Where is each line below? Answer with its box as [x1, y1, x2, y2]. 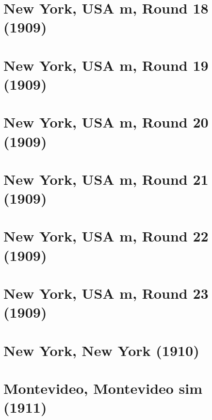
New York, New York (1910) [3, 340, 199, 360]
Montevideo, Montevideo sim [3, 378, 203, 398]
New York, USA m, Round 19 [3, 55, 209, 75]
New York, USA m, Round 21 [3, 169, 209, 189]
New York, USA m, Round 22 [3, 226, 209, 246]
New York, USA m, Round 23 [3, 283, 209, 303]
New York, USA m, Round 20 [3, 112, 209, 132]
